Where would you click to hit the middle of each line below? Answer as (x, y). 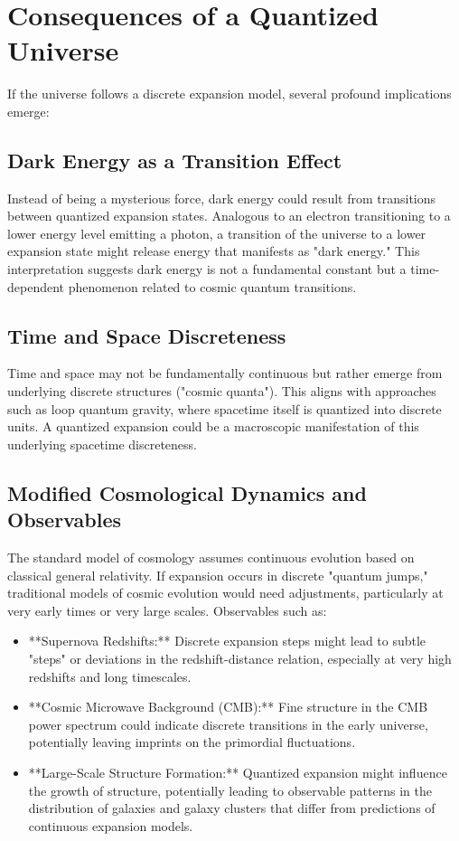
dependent (36, 286)
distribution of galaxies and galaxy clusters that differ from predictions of (232, 808)
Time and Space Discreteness (147, 335)
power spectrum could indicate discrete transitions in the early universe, (228, 724)
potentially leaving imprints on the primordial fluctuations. (192, 742)
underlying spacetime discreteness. (102, 444)
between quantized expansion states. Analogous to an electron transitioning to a (229, 216)
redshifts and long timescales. (110, 676)
